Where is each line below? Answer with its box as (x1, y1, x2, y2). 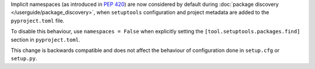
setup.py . (10, 55, 37, 62)
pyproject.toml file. (10, 17, 65, 24)
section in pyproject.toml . (10, 36, 80, 43)
